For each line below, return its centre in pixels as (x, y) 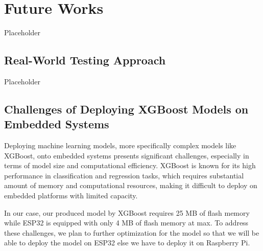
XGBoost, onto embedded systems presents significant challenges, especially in (127, 155)
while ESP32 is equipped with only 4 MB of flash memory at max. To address (126, 223)
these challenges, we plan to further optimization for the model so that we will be (132, 232)
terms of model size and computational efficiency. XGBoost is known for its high (130, 165)
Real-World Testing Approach (85, 60)
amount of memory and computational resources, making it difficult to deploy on (131, 185)
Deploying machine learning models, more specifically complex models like (120, 145)
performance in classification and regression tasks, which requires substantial (124, 175)
